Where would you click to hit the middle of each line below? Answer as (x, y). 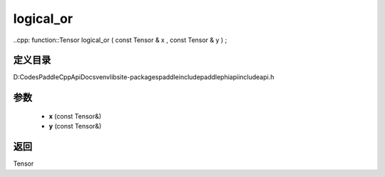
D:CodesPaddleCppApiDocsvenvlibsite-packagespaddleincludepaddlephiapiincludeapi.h (144, 77)
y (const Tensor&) (75, 126)
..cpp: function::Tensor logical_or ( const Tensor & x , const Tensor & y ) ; (120, 40)
